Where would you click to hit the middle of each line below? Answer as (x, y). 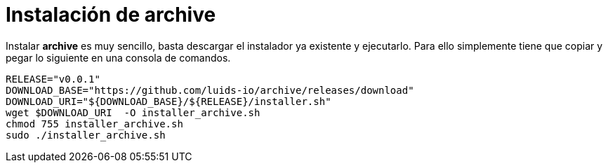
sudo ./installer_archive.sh (86, 135)
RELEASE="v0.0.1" (53, 79)
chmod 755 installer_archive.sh (94, 124)
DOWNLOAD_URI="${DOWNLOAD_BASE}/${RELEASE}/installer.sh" (168, 101)
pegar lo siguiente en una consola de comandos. (118, 57)
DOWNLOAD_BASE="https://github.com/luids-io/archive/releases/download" (210, 90)
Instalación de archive (111, 15)
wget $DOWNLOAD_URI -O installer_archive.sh (133, 112)
